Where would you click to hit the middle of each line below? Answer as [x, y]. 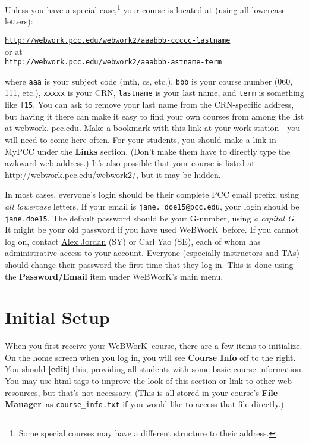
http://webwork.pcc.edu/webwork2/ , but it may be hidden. [113, 174]
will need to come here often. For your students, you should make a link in [141, 139]
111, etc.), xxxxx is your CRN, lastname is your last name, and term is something [154, 93]
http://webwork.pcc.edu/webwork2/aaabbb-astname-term [113, 62]
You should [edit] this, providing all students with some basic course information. [154, 369]
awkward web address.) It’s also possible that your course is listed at [130, 163]
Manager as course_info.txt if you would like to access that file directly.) [144, 404]
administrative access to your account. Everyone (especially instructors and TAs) [152, 253]
